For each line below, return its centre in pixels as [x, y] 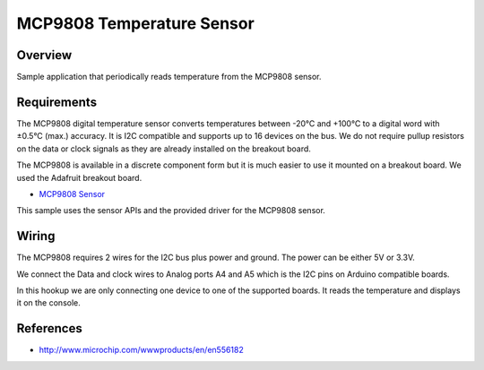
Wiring [36, 236]
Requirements [57, 102]
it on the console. [48, 303]
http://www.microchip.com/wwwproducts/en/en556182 [141, 350]
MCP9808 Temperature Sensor [135, 23]
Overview [44, 55]
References [49, 328]
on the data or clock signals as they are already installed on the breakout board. [164, 149]
